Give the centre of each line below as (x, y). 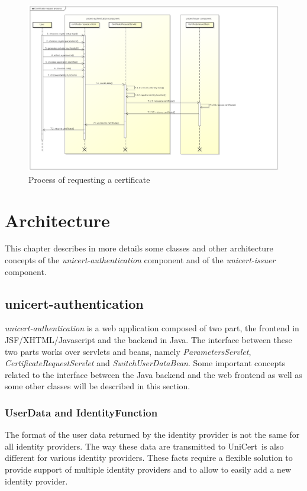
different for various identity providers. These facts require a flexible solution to (149, 458)
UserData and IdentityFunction (81, 412)
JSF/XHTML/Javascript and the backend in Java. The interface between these (148, 340)
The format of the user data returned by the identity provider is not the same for (152, 435)
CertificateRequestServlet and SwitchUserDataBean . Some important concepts (145, 363)
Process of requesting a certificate (89, 179)
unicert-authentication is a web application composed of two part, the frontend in (152, 328)
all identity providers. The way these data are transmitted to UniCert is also (144, 446)
